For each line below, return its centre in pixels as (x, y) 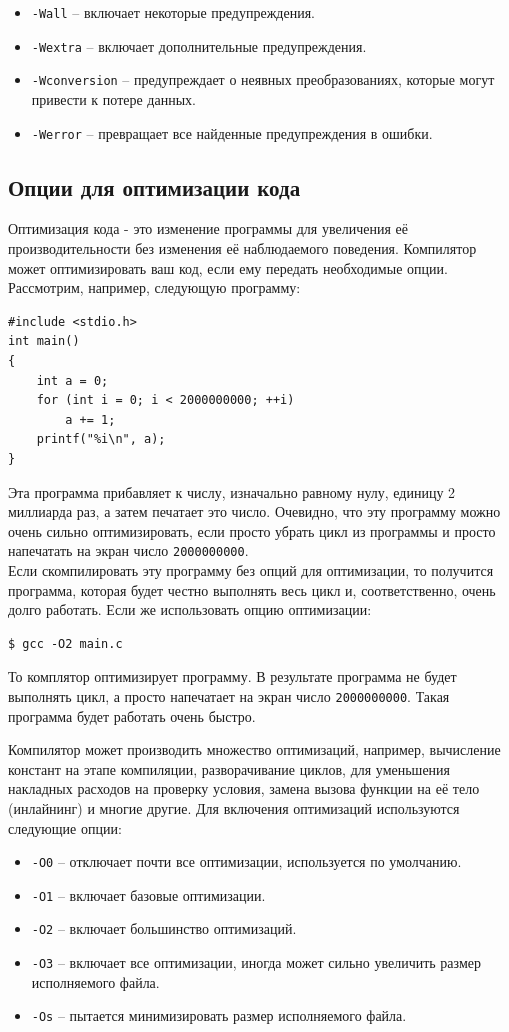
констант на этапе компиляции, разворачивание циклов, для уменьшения (229, 768)
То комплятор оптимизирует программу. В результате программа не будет (232, 676)
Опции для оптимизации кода (154, 186)
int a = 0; (72, 380)
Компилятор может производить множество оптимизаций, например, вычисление (254, 749)
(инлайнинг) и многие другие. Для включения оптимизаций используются (234, 807)
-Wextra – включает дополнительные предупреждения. (199, 45)
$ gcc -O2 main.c (65, 643)
